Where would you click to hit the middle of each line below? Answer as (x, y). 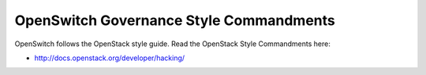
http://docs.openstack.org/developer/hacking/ (110, 58)
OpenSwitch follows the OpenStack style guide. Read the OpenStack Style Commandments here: (172, 44)
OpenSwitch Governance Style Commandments (175, 20)
